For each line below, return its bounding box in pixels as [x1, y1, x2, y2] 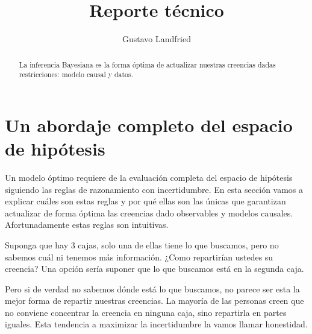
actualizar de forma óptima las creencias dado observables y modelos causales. [5, 206, 293, 219]
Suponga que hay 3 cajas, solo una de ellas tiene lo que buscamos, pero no [5, 238, 279, 251]
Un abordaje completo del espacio [5, 112, 293, 137]
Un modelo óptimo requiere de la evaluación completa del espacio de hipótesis [5, 171, 293, 183]
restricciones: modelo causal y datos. [19, 69, 134, 80]
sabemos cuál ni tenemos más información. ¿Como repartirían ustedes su [5, 250, 273, 263]
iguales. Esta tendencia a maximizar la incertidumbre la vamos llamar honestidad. [5, 318, 308, 330]
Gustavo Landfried [122, 33, 191, 45]
